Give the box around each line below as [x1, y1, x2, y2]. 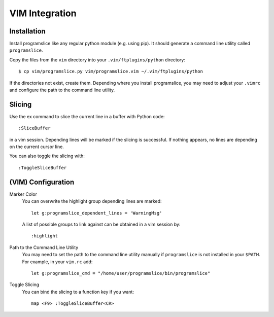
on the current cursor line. [9, 144, 64, 150]
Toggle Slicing [9, 281, 40, 288]
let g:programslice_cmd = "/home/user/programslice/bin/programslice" [31, 270, 211, 276]
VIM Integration [9, 8, 77, 19]
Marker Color [9, 191, 38, 197]
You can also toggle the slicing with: [9, 153, 85, 159]
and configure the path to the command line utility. [9, 87, 115, 93]
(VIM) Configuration [9, 178, 75, 186]
